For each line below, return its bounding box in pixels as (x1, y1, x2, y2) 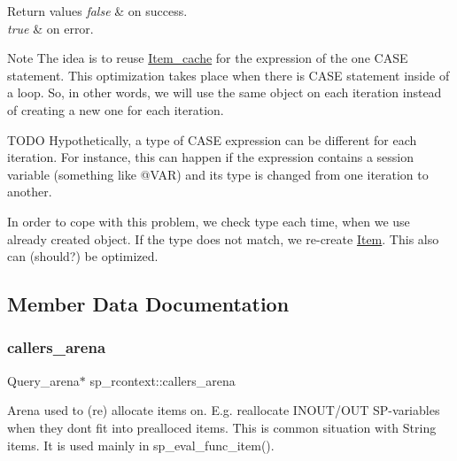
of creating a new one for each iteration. (7, 100, 224, 119)
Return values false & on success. (7, 2, 188, 19)
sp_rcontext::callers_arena (89, 371, 236, 389)
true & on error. (7, 19, 94, 37)
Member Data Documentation (7, 290, 290, 318)
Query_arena (7, 371, 80, 389)
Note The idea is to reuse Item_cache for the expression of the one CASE (7, 49, 408, 67)
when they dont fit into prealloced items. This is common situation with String (7, 418, 437, 436)
